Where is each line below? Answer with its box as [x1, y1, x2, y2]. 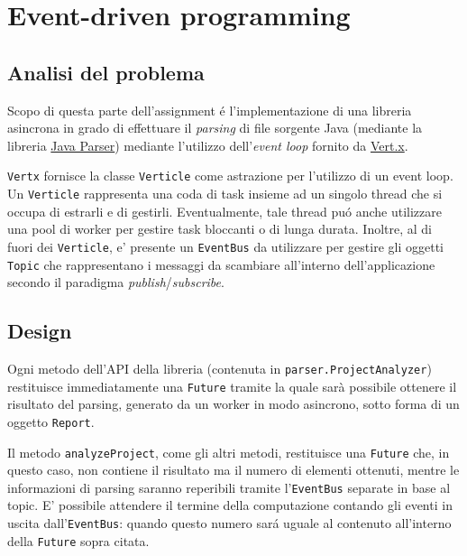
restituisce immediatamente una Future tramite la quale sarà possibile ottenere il [7, 376, 457, 395]
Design [7, 317, 72, 345]
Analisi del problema [7, 58, 205, 86]
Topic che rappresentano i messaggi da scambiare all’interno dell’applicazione [7, 255, 435, 273]
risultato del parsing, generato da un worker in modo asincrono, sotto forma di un [7, 394, 460, 413]
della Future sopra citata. [7, 531, 150, 550]
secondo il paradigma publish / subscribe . [7, 273, 224, 292]
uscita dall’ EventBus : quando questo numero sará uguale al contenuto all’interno [7, 514, 452, 533]
